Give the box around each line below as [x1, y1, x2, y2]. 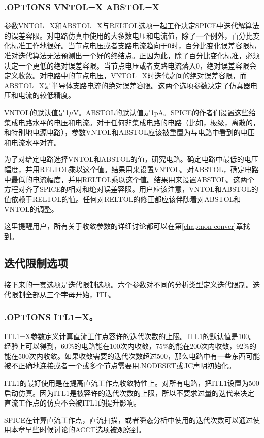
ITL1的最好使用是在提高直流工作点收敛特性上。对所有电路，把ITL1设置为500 [4, 378, 259, 388]
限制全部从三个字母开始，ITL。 [11, 289, 116, 299]
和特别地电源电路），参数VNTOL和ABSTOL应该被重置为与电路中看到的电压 [4, 127, 255, 138]
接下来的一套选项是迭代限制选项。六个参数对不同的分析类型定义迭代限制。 [4, 279, 253, 290]
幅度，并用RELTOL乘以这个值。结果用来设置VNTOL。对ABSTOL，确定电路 [4, 163, 259, 174]
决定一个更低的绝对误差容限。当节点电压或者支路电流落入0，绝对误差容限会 [4, 60, 256, 71]
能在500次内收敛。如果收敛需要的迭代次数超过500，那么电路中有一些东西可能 [4, 350, 260, 361]
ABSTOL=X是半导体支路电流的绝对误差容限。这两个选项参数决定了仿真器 [4, 80, 251, 90]
